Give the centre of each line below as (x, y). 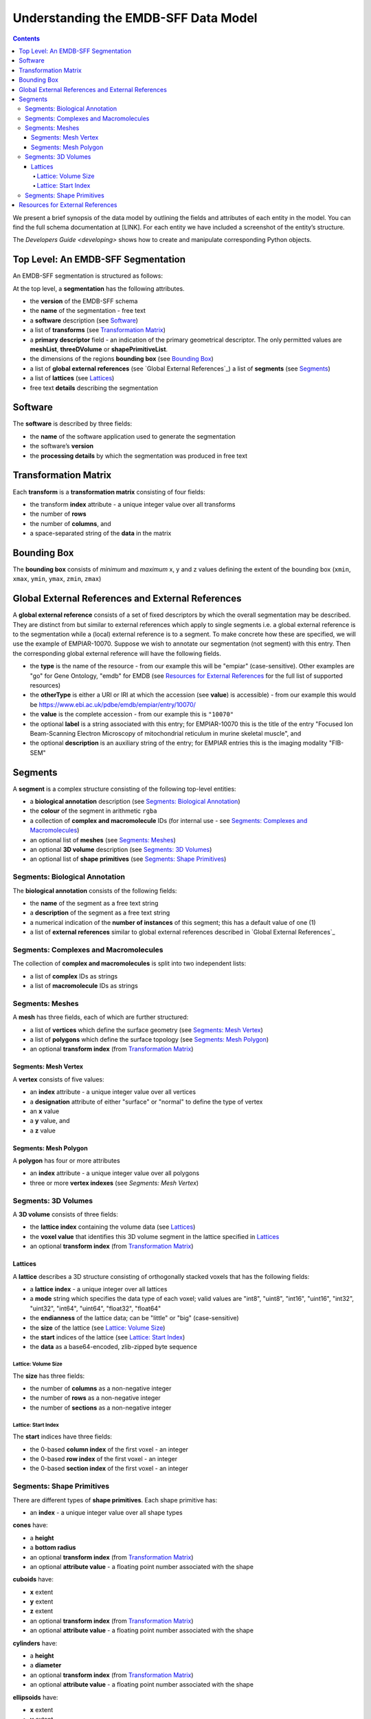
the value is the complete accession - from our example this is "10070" (132, 714)
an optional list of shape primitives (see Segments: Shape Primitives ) (128, 859)
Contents (26, 39)
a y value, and (50, 1121)
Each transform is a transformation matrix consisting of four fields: (109, 492)
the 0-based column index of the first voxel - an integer (109, 1449)
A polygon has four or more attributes (66, 1161)
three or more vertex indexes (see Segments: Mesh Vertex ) (114, 1183)
